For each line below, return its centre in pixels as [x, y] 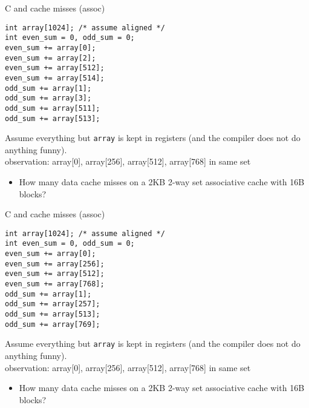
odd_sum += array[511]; [53, 108]
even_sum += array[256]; [55, 264]
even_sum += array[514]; [55, 78]
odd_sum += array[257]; [53, 304]
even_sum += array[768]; [55, 284]
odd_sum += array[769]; [53, 324]
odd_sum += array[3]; [48, 98]
